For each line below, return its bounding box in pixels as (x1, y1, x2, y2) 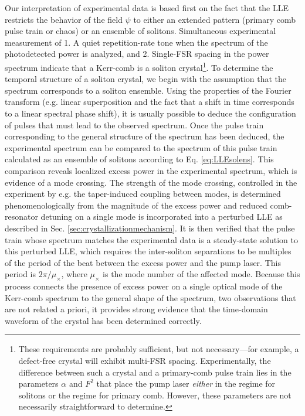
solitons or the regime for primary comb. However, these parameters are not (18, 388, 292, 401)
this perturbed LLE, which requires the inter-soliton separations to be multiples (5, 245, 292, 257)
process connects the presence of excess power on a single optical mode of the (5, 280, 283, 292)
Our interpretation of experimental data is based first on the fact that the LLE (5, 2, 289, 13)
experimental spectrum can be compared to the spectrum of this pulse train (5, 141, 277, 154)
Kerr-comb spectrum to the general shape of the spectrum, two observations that (5, 291, 296, 304)
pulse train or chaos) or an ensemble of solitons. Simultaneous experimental (5, 25, 276, 37)
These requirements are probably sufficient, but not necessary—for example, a (18, 343, 299, 355)
